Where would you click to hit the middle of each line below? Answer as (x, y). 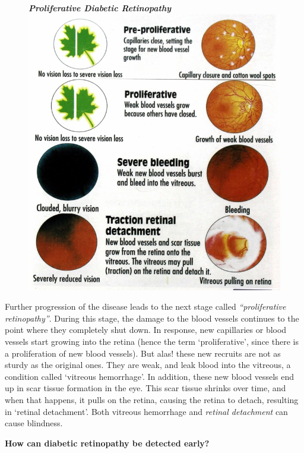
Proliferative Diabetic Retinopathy (100, 8)
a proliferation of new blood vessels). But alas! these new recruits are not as (143, 353)
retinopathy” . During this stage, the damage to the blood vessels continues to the (152, 318)
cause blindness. (34, 423)
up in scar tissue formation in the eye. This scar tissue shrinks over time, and (145, 388)
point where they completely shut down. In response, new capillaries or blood (146, 330)
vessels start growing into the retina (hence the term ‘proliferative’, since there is (152, 341)
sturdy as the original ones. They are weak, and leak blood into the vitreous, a (148, 365)
